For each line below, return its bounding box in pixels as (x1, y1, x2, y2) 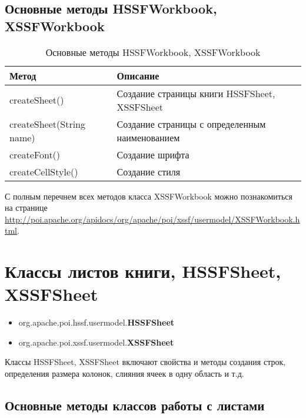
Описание (117, 68, 159, 82)
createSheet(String (9, 117, 85, 131)
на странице (5, 201, 48, 214)
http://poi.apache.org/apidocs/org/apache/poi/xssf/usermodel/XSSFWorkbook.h (5, 213, 300, 225)
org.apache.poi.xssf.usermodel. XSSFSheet (18, 336, 174, 348)
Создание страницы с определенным (117, 117, 266, 131)
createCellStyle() (9, 164, 78, 178)
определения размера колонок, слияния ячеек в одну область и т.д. (5, 367, 244, 380)
